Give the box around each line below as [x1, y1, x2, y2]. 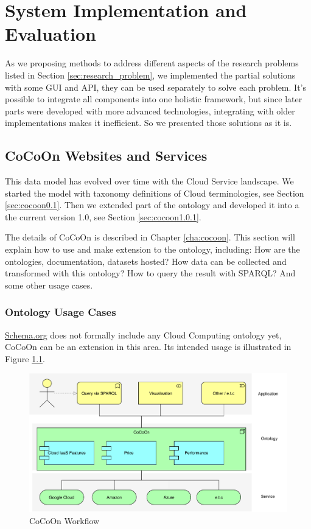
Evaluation [5, 21, 96, 46]
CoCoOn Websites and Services [5, 146, 208, 165]
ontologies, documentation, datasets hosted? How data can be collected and [5, 254, 287, 267]
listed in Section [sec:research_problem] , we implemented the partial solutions [5, 68, 296, 81]
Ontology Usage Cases [5, 304, 116, 320]
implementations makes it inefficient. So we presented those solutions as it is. [5, 116, 292, 129]
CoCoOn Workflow [29, 514, 100, 527]
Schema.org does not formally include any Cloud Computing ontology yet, [5, 328, 282, 341]
